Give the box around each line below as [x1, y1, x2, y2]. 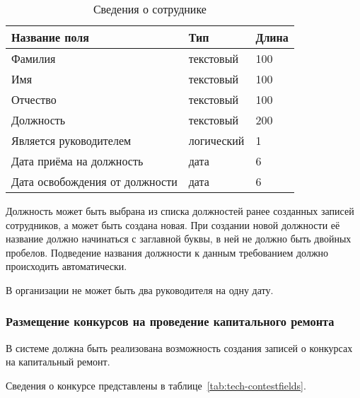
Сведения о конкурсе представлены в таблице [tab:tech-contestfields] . [6, 377, 306, 392]
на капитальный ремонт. [6, 354, 110, 369]
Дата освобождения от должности [11, 173, 178, 189]
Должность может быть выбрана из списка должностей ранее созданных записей [6, 204, 354, 218]
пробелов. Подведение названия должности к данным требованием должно [6, 245, 329, 259]
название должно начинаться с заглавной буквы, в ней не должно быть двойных [6, 231, 352, 246]
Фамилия [11, 50, 56, 66]
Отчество [11, 91, 57, 107]
